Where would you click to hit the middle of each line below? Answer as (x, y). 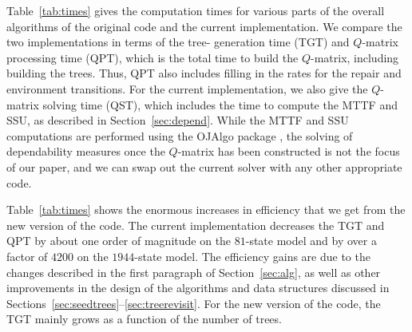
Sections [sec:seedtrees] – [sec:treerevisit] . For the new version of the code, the (194, 303)
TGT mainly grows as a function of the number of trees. (144, 319)
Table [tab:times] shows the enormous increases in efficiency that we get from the (206, 209)
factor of (27, 256)
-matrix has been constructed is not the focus (289, 151)
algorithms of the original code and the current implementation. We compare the (204, 26)
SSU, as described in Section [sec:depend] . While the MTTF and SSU (178, 120)
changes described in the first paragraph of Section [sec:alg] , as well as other (194, 272)
